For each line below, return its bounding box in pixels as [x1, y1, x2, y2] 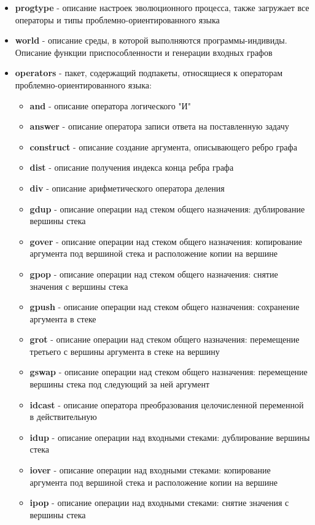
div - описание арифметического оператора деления [29, 181, 225, 194]
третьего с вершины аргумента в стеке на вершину [29, 344, 220, 357]
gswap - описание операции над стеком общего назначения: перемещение [29, 365, 308, 378]
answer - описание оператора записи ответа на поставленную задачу [29, 120, 289, 133]
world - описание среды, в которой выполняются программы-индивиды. [15, 34, 287, 47]
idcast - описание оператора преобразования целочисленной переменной [29, 398, 304, 411]
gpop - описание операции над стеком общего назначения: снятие [29, 267, 278, 280]
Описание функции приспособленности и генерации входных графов [15, 45, 273, 58]
